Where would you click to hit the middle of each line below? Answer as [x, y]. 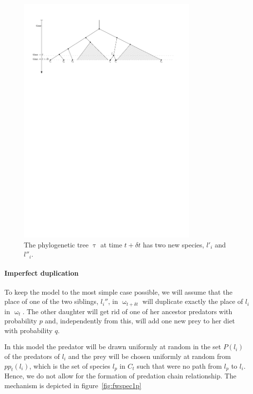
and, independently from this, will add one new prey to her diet [140, 321]
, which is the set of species [70, 366]
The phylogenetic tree [56, 244]
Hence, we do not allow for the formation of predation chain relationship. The [120, 376]
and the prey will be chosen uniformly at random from [150, 356]
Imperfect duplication [42, 273]
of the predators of [32, 356]
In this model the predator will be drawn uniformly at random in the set [113, 347]
